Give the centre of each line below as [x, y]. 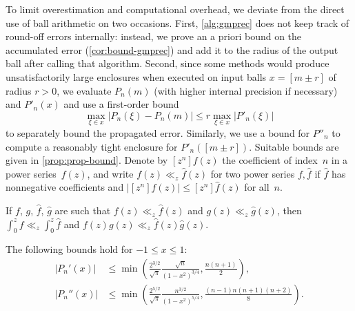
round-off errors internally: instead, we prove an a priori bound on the [154, 36]
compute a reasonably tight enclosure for [92, 146]
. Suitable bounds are [294, 146]
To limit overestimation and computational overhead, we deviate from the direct [175, 9]
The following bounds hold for [69, 249]
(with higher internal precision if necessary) [246, 90]
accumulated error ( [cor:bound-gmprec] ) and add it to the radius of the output [172, 49]
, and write [110, 173]
